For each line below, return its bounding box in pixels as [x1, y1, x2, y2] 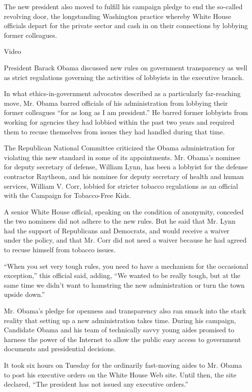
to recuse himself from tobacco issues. [4, 245, 116, 255]
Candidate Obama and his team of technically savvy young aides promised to [4, 325, 235, 335]
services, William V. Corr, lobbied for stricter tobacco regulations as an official [4, 180, 238, 191]
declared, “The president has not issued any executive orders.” [4, 379, 188, 389]
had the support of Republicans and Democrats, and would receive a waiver [4, 225, 230, 235]
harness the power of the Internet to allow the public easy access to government [4, 334, 241, 344]
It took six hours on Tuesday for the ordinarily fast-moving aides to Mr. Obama [4, 360, 242, 370]
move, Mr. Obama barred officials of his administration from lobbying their [4, 98, 228, 108]
